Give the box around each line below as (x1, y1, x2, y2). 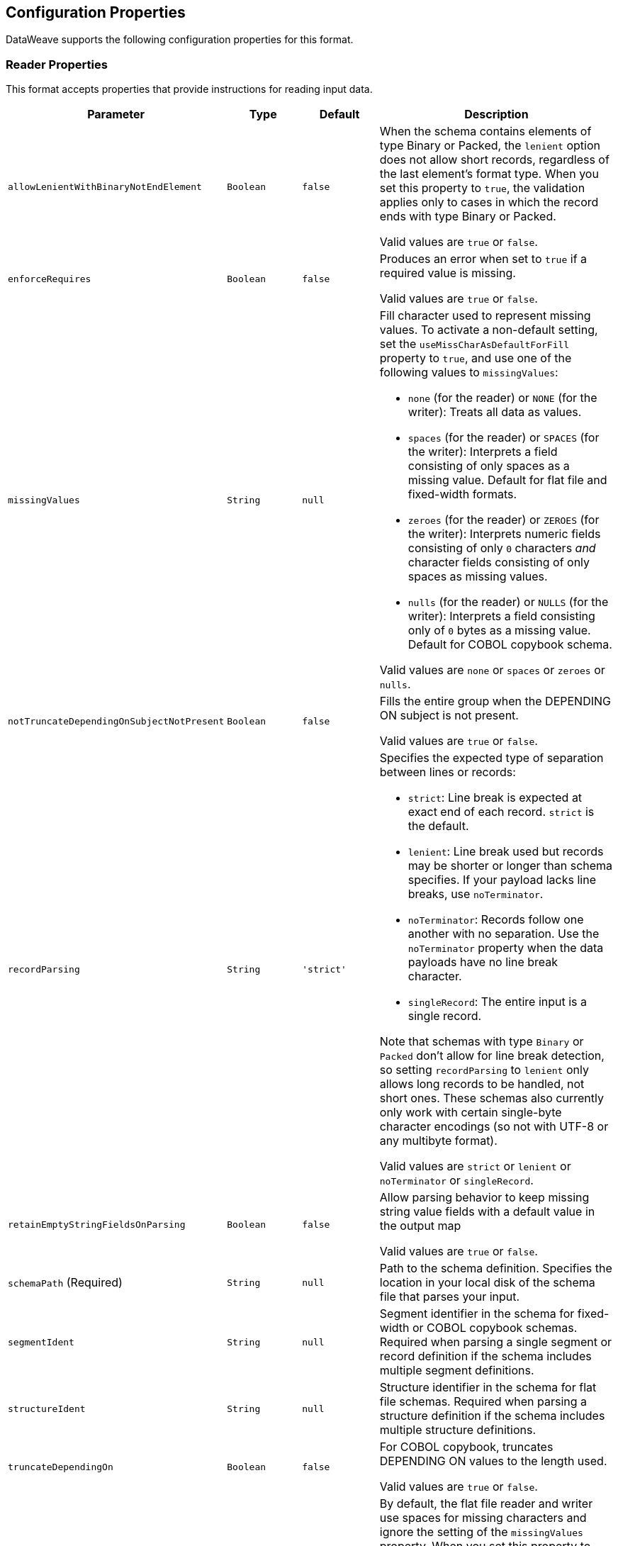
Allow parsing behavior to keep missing (379, 1190, 590, 1205)
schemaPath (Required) (8, 1275, 123, 1290)
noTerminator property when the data (408, 941, 604, 956)
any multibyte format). (379, 1133, 498, 1148)
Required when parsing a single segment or (379, 1335, 612, 1350)
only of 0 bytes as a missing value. (408, 623, 591, 638)
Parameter (87, 107, 145, 122)
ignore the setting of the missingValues (379, 1525, 583, 1540)
